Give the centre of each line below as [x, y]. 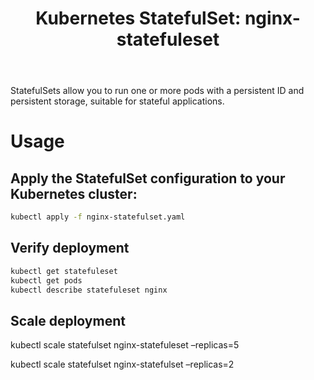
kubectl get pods [46, 280]
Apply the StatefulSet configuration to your [148, 178]
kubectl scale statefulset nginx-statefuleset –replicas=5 [125, 345]
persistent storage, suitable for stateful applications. [117, 101]
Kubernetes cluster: [74, 193]
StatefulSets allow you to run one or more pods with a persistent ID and [157, 91]
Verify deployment [70, 248]
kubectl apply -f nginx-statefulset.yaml [98, 217]
